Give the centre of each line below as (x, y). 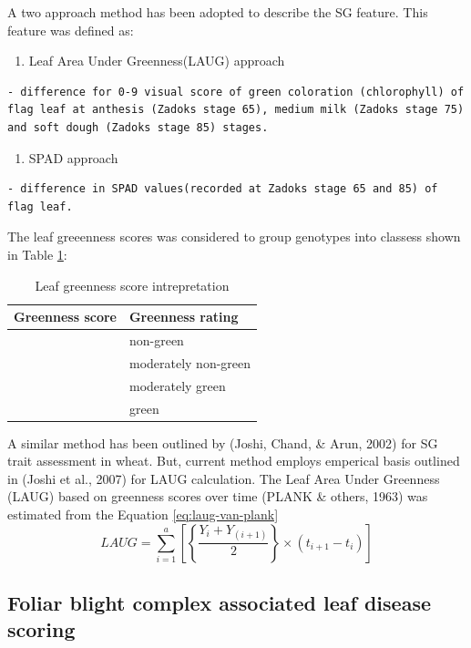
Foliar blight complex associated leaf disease (219, 602)
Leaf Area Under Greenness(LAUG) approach (157, 61)
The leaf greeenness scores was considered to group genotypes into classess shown (234, 237)
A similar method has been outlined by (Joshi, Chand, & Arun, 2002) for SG (223, 442)
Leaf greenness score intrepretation (132, 285)
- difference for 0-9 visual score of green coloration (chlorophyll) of (236, 92)
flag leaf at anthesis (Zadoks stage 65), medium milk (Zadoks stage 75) (236, 110)
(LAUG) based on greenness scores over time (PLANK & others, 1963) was (218, 496)
